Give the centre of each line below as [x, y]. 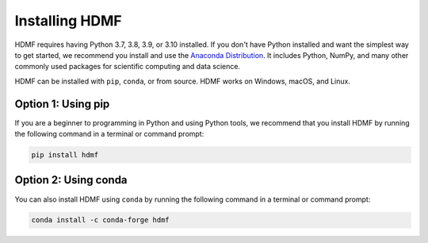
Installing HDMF [68, 21]
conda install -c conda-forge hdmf [100, 220]
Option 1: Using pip [62, 104]
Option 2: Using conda [71, 180]
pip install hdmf [65, 155]
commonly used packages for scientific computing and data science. [128, 67]
